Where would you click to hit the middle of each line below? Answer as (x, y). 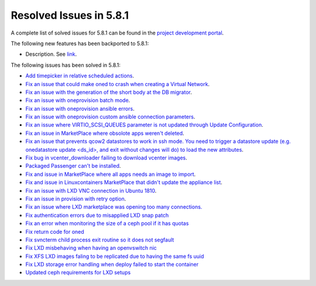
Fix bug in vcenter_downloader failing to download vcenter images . (106, 158)
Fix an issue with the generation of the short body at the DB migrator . (109, 92)
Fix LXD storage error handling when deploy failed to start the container (112, 264)
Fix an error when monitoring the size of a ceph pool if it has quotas (107, 223)
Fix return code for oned (55, 231)
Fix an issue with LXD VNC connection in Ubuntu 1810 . (91, 190)
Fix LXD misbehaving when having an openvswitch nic (91, 248)
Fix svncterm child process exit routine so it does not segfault (100, 240)
